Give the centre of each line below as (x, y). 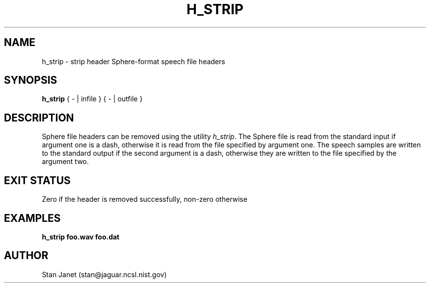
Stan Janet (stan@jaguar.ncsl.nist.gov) (104, 274)
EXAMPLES (32, 218)
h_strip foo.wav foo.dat (81, 237)
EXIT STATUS (37, 180)
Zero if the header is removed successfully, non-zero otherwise (145, 199)
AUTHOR (26, 256)
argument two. (65, 162)
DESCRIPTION (39, 118)
